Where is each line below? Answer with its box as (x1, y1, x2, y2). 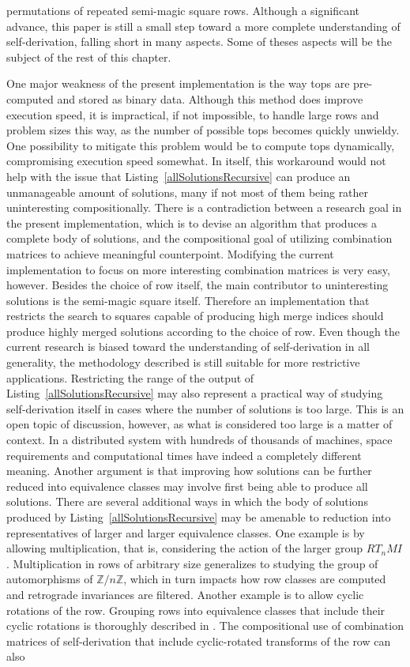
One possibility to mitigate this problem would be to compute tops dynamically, (6, 137, 395, 153)
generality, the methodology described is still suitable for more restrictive (6, 354, 360, 371)
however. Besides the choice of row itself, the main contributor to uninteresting (6, 277, 389, 293)
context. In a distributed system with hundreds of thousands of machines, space (6, 431, 393, 448)
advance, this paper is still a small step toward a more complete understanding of (6, 17, 401, 34)
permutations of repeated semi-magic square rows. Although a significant (6, 2, 359, 18)
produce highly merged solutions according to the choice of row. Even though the (6, 322, 400, 339)
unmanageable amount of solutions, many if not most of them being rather (6, 183, 369, 200)
